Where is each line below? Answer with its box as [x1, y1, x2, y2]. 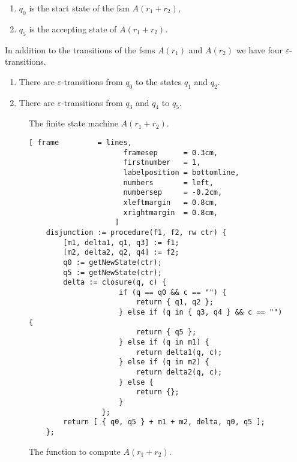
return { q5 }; [136, 328, 197, 337]
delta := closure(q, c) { [63, 278, 167, 287]
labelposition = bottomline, [123, 168, 239, 177]
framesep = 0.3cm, [123, 148, 218, 157]
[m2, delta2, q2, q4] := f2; [63, 248, 179, 257]
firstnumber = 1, [123, 158, 201, 167]
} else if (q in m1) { [119, 338, 209, 347]
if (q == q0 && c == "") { [119, 288, 227, 297]
